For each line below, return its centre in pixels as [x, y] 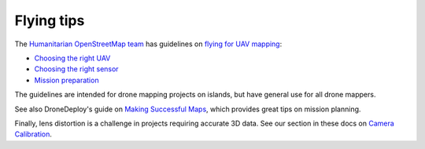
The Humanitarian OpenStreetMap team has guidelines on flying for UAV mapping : [148, 44]
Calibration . [33, 134]
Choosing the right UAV [72, 58]
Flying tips [50, 20]
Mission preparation [67, 80]
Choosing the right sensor [76, 69]
